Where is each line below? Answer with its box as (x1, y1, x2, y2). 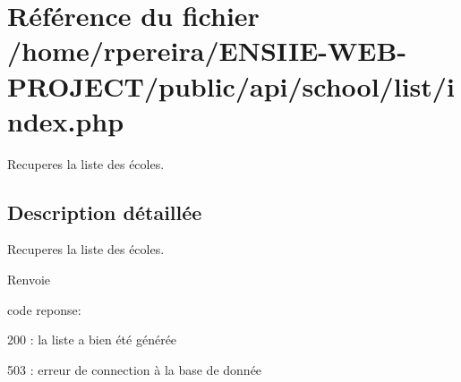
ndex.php (7, 102, 124, 139)
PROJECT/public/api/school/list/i (7, 67, 455, 104)
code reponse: (7, 300, 81, 318)
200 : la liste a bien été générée (7, 330, 177, 349)
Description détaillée (7, 198, 202, 225)
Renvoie (7, 270, 51, 289)
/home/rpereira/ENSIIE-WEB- (7, 32, 407, 69)
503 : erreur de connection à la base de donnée (7, 360, 262, 378)
